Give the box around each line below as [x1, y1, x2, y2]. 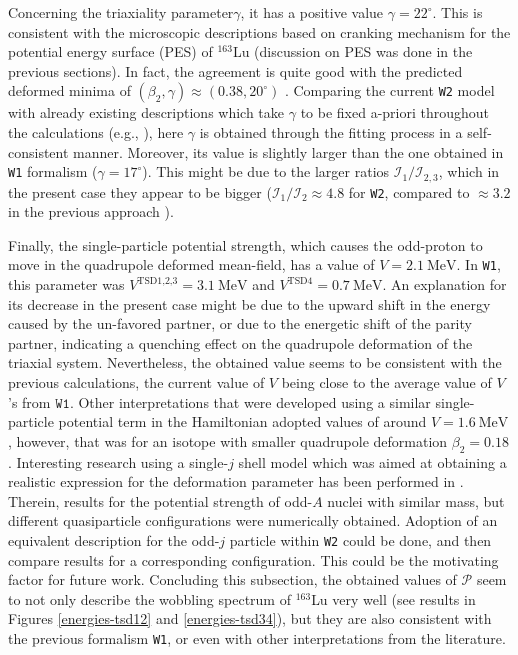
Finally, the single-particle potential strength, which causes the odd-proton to [8, 234, 483, 255]
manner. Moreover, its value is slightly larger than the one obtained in [73, 141, 504, 162]
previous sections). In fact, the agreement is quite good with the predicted [8, 60, 463, 81]
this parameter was [8, 274, 125, 295]
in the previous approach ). [8, 201, 174, 222]
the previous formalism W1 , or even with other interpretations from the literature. [8, 628, 506, 649]
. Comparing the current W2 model [284, 80, 495, 101]
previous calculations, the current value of [8, 372, 265, 393]
